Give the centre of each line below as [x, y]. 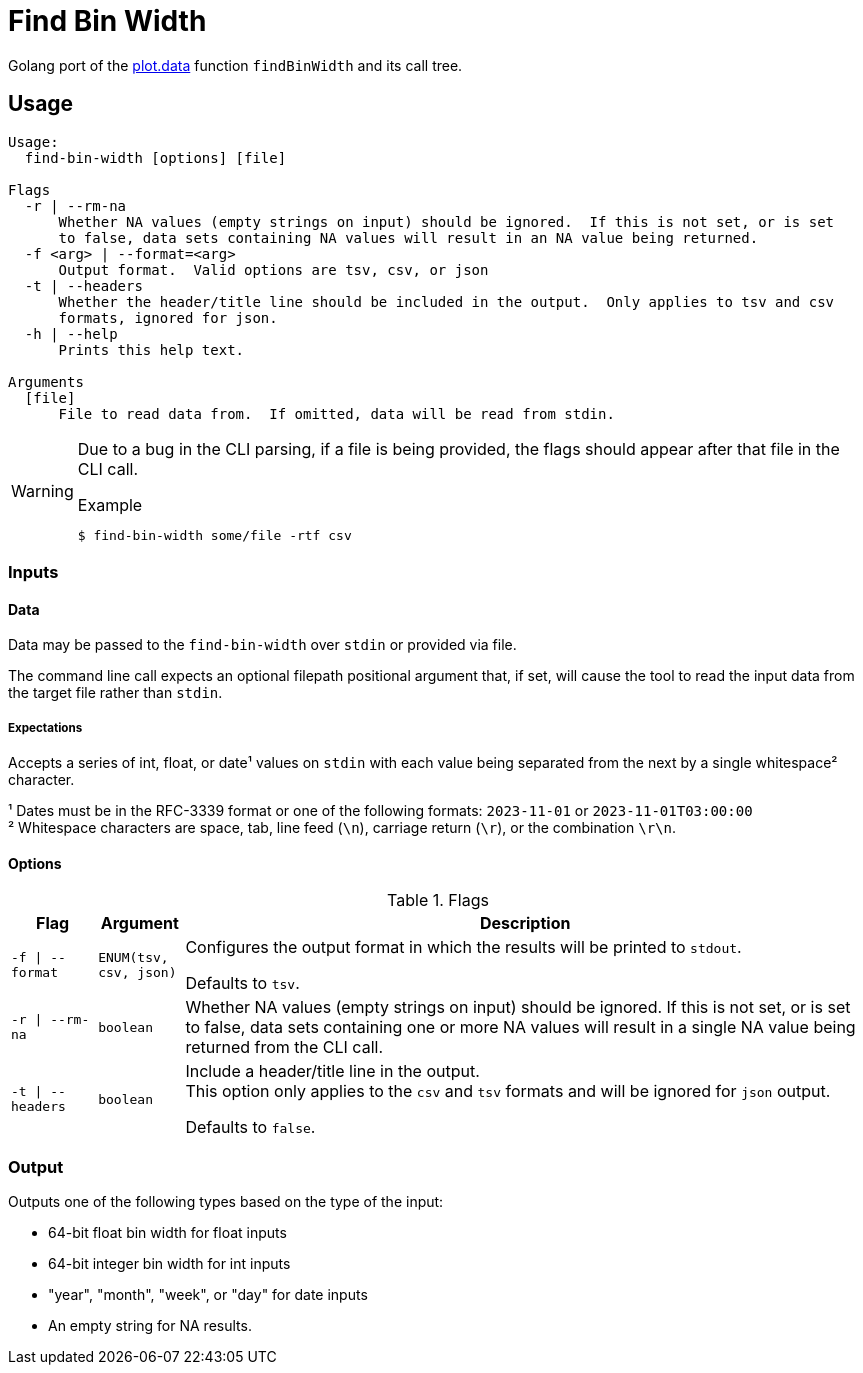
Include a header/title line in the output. [332, 1071]
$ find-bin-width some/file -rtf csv [214, 535]
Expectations [45, 727]
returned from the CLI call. [284, 1047]
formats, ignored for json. [168, 317]
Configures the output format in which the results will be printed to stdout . [463, 947]
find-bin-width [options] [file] [155, 157]
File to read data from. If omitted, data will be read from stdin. [336, 413]
